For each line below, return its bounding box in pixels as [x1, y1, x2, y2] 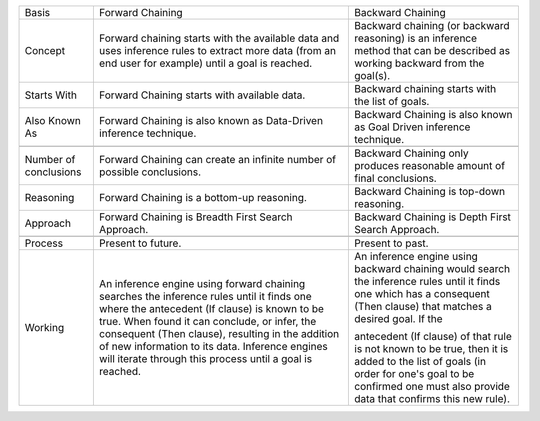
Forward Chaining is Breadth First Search [98, 210, 293, 224]
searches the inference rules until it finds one [98, 290, 312, 303]
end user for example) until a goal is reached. [98, 56, 313, 70]
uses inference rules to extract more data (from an [98, 44, 337, 57]
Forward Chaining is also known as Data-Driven [98, 114, 324, 127]
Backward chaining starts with [354, 82, 497, 95]
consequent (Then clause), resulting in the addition [98, 327, 340, 340]
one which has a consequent [354, 287, 490, 300]
